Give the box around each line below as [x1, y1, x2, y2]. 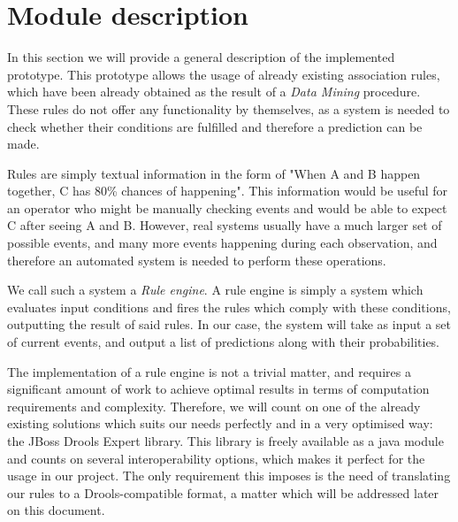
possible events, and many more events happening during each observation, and [7, 234, 438, 252]
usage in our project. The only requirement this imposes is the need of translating [7, 466, 451, 485]
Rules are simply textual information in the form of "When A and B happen [7, 164, 421, 182]
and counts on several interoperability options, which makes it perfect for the [7, 449, 425, 467]
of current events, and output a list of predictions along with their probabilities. [7, 333, 440, 351]
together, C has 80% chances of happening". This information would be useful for [7, 181, 448, 200]
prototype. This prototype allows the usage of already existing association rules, [7, 65, 440, 83]
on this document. [7, 501, 105, 519]
